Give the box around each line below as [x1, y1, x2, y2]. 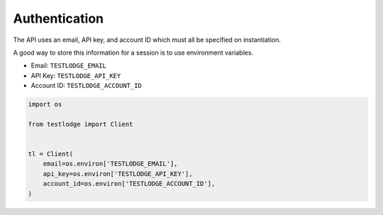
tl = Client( [28, 150, 74, 158]
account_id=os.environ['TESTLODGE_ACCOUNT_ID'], [43, 180, 216, 188]
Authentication [13, 11, 104, 26]
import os [28, 100, 62, 109]
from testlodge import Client [28, 120, 133, 128]
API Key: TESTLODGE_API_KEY [30, 71, 121, 79]
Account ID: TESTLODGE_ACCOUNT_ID [30, 82, 142, 90]
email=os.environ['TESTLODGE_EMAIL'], [43, 160, 178, 168]
